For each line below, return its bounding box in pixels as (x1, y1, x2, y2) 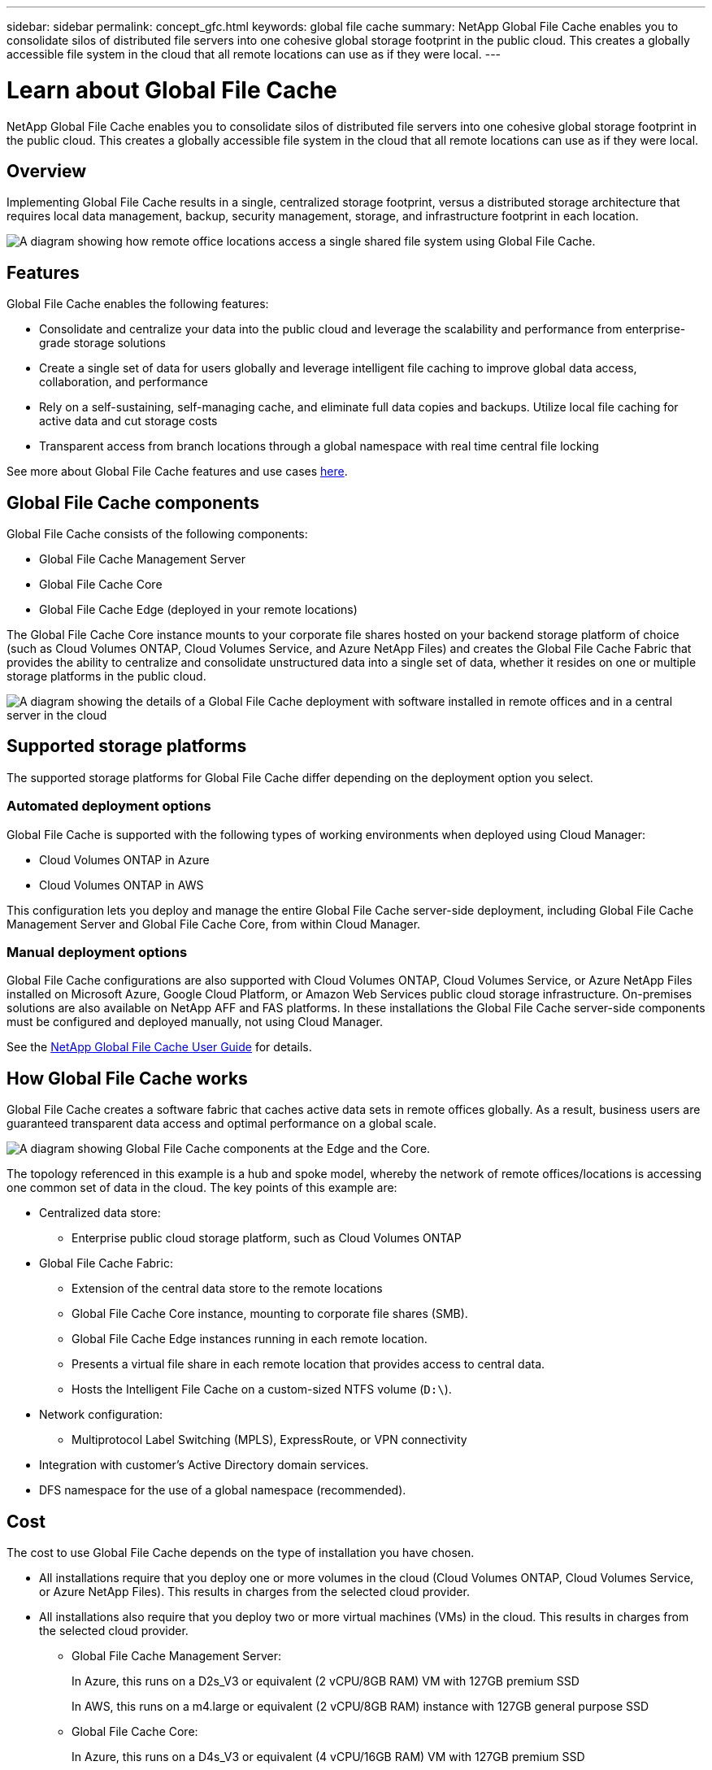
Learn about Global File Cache (7, 76, 337, 104)
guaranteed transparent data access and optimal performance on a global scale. (7, 1116, 437, 1131)
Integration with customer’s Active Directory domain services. (39, 1458, 369, 1472)
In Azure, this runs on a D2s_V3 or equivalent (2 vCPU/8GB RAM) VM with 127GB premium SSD (72, 1674, 580, 1689)
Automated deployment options (7, 798, 211, 815)
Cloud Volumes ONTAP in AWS (39, 877, 204, 892)
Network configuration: (39, 1407, 163, 1422)
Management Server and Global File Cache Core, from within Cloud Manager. (7, 916, 421, 931)
